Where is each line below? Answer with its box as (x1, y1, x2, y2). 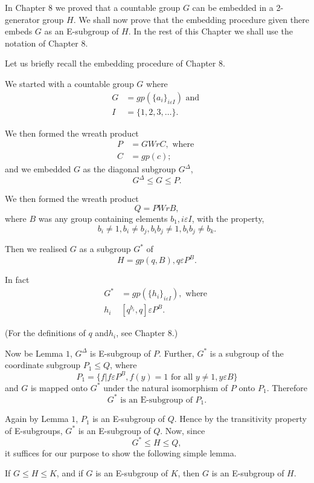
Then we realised (5, 242, 68, 255)
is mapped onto (30, 381, 88, 394)
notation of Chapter (5, 36, 78, 49)
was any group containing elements (38, 212, 168, 224)
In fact (5, 273, 30, 286)
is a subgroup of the (210, 346, 284, 359)
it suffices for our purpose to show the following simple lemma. (5, 446, 237, 459)
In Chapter (5, 1, 46, 13)
